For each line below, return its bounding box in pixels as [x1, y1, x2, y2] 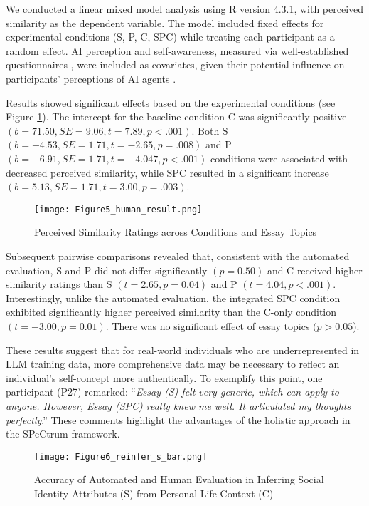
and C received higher [267, 262, 363, 277]
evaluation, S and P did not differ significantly [6, 262, 208, 277]
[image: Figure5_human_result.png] [34, 204, 203, 215]
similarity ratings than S [6, 277, 112, 291]
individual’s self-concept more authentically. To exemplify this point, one [6, 370, 323, 385]
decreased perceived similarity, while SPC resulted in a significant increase [6, 165, 329, 180]
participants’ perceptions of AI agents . [6, 71, 176, 86]
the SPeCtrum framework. [6, 426, 120, 441]
